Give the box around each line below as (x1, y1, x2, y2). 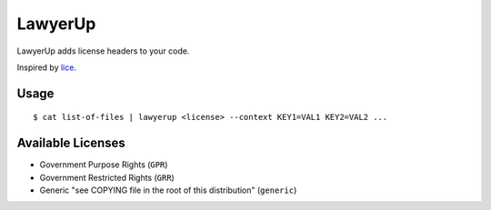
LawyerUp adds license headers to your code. (16, 45, 190, 56)
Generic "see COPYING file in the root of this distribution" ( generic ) (39, 185, 297, 195)
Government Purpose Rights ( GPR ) (39, 159, 168, 170)
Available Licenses (16, 135, 126, 151)
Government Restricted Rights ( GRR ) (39, 172, 175, 183)
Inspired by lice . (16, 62, 77, 73)
